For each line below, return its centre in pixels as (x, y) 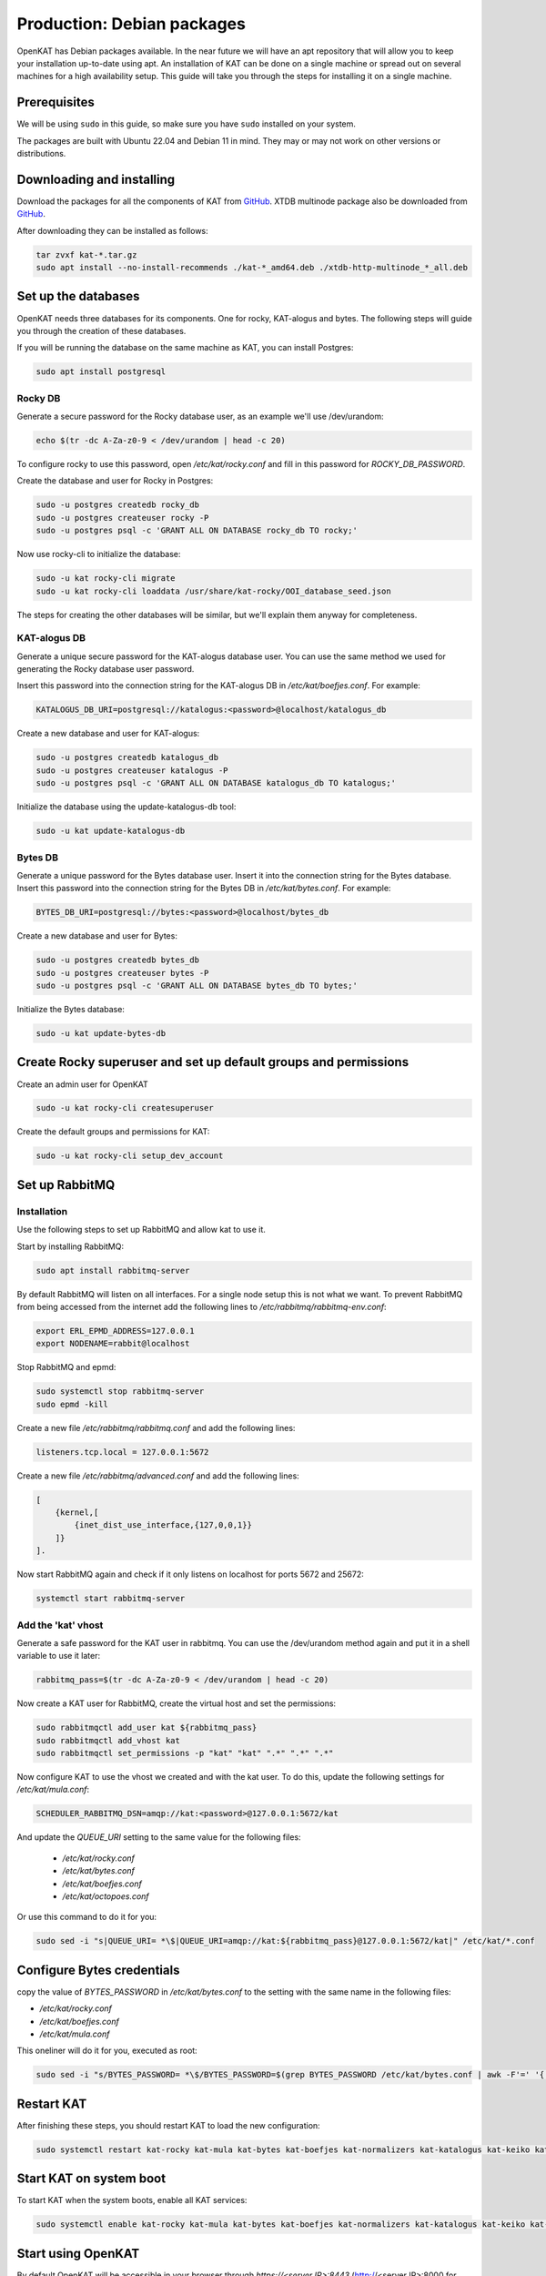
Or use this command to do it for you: (87, 1917)
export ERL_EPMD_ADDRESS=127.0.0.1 (115, 1331)
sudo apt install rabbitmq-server (113, 1270)
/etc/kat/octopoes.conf (106, 1896)
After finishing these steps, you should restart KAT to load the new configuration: (168, 2125)
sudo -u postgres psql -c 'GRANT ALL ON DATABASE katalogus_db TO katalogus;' (216, 783)
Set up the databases (78, 296)
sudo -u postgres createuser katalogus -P (132, 770)
